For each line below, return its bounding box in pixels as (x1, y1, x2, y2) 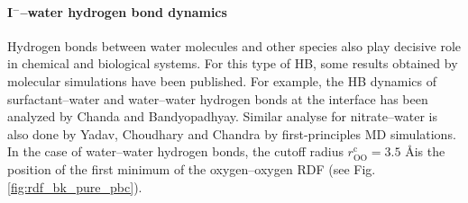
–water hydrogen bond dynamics (20, 2, 227, 21)
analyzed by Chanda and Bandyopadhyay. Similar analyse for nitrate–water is (7, 107, 437, 126)
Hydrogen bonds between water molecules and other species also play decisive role (7, 36, 462, 55)
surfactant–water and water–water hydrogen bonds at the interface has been (7, 89, 428, 108)
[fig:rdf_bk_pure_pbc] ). (7, 177, 142, 196)
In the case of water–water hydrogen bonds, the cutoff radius (7, 142, 344, 161)
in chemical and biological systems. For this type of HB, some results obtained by (7, 54, 458, 73)
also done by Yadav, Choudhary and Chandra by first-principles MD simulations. (7, 124, 456, 143)
